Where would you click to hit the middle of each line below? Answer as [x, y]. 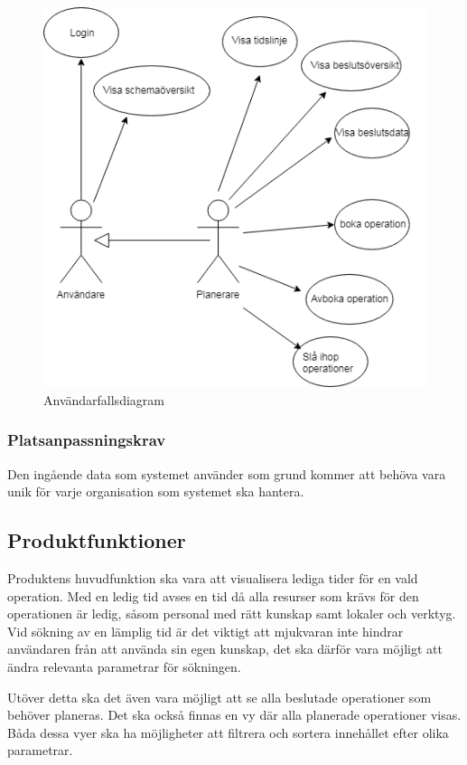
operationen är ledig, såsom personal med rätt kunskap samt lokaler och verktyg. [232, 614]
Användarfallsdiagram [104, 399]
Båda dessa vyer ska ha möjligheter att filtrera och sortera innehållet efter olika [228, 732]
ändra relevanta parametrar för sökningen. [124, 667]
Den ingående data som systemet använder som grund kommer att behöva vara [227, 473]
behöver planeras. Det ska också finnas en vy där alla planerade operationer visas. [234, 715]
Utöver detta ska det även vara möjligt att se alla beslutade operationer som [219, 697]
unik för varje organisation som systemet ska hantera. [156, 491]
